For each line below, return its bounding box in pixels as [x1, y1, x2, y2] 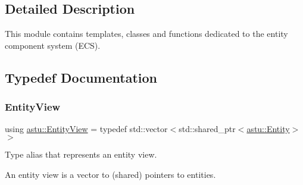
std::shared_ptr [179, 123, 236, 135]
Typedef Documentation [5, 68, 157, 86]
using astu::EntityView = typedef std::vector [5, 123, 168, 135]
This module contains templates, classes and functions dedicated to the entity [5, 27, 288, 40]
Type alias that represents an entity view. [5, 148, 157, 160]
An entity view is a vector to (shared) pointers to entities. [5, 168, 216, 180]
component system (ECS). [5, 39, 101, 51]
